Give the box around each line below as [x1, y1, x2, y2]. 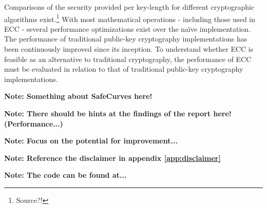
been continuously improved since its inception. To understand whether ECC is [4, 44, 254, 54]
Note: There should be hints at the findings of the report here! [4, 108, 232, 118]
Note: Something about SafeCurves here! [4, 91, 152, 101]
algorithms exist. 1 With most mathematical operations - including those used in [4, 12, 256, 24]
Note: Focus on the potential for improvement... [4, 135, 178, 146]
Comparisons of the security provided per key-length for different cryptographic [4, 2, 255, 12]
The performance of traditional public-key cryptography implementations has [4, 33, 247, 44]
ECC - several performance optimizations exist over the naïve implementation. [4, 23, 251, 34]
